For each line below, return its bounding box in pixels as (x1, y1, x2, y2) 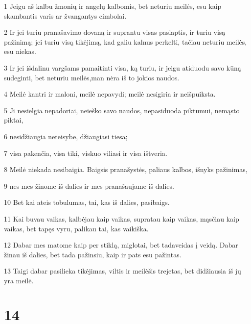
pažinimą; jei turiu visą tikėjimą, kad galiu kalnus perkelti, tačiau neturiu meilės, (4, 36, 247, 47)
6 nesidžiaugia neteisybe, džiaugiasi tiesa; (4, 131, 128, 141)
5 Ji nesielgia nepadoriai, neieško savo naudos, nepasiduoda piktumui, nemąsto (4, 105, 240, 115)
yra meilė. (4, 275, 34, 285)
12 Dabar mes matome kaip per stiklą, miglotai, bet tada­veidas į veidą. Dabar (4, 240, 238, 250)
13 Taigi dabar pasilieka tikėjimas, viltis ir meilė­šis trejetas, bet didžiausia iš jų (4, 266, 241, 276)
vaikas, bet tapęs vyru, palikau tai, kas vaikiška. (4, 223, 149, 233)
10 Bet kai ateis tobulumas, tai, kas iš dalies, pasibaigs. (4, 197, 170, 207)
